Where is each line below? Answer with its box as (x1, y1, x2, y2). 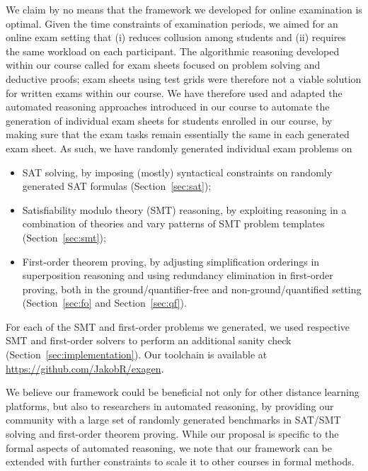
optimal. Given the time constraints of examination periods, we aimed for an (6, 16, 338, 30)
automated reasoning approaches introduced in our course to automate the (6, 99, 330, 114)
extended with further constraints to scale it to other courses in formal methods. (6, 454, 355, 469)
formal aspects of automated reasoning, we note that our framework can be (6, 440, 332, 455)
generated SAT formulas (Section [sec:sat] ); (22, 178, 212, 193)
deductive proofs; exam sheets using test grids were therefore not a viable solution (6, 71, 362, 86)
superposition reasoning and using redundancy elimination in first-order (22, 268, 333, 283)
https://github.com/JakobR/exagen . (6, 361, 164, 375)
